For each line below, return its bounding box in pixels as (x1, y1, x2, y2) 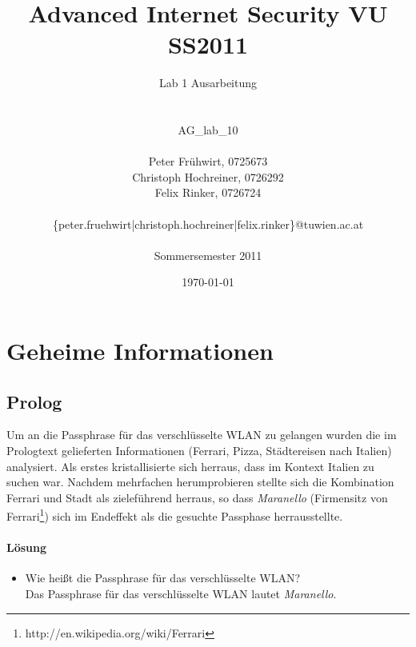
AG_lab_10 (178, 122, 238, 138)
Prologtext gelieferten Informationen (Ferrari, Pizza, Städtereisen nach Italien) (6, 442, 392, 459)
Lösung (6, 539, 47, 556)
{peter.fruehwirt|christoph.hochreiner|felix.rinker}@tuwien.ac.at (52, 215, 364, 232)
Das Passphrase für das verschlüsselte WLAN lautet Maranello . (25, 585, 337, 602)
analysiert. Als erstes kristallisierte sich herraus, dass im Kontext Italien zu (6, 457, 374, 474)
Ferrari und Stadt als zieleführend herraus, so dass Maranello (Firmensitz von (6, 489, 388, 505)
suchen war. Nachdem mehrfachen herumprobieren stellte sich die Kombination (6, 473, 394, 490)
